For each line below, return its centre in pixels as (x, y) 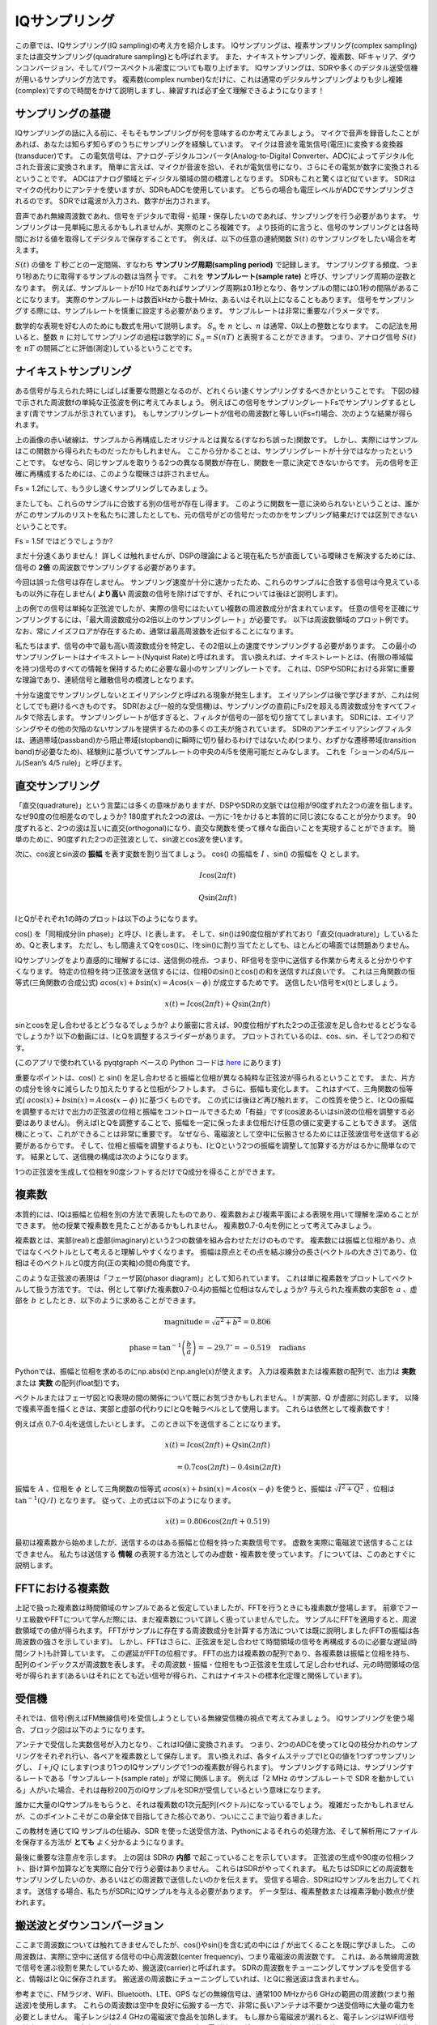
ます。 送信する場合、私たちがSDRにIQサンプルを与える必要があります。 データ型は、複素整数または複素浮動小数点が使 (214, 1891)
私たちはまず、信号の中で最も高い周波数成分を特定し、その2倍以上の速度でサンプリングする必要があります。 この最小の (216, 646)
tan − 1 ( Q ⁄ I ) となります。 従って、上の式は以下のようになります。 (125, 1500)
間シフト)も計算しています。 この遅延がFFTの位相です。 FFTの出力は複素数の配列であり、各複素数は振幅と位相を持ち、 (214, 1653)
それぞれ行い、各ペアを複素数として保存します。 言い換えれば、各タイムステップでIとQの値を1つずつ (212, 1756)
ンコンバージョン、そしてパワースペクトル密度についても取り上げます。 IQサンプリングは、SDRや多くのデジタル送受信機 (216, 68)
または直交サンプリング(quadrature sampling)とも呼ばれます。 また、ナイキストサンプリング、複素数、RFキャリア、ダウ (216, 56)
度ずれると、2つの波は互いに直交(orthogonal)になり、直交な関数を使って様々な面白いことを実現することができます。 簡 (215, 828)
